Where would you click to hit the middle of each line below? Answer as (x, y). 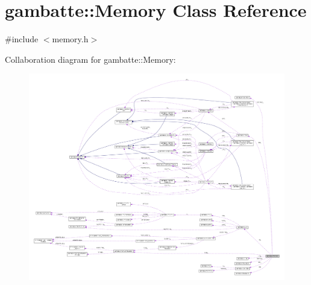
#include (22, 39)
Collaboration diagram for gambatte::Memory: (90, 59)
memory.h (70, 39)
